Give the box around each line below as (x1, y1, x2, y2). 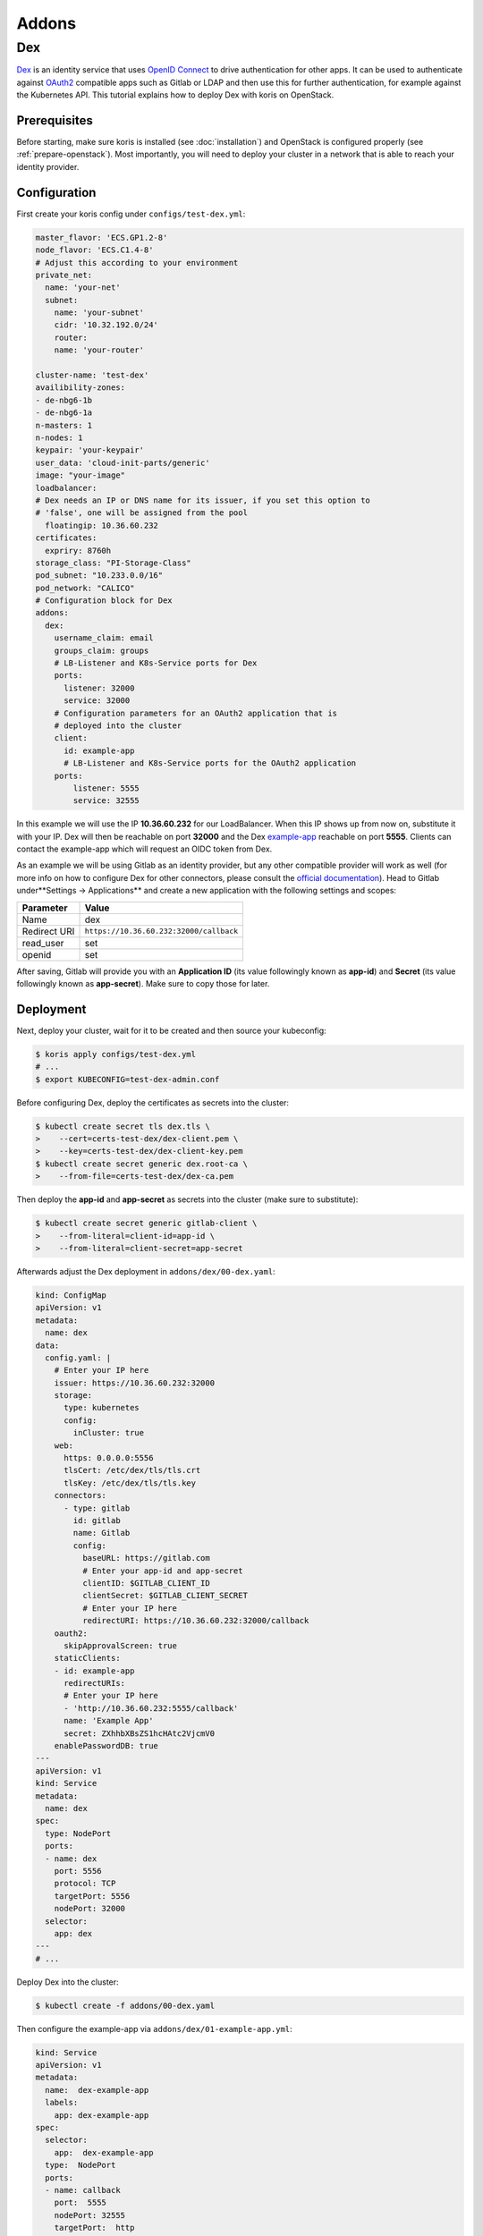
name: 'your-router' (54, 345, 145, 355)
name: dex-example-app (45, 2085, 149, 2095)
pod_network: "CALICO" (35, 582, 135, 593)
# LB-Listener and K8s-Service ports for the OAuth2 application (64, 758, 357, 768)
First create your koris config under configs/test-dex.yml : (16, 208, 246, 219)
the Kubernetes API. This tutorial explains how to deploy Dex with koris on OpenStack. (16, 89, 335, 100)
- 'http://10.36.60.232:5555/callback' (64, 1703, 239, 1713)
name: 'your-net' (45, 283, 121, 292)
